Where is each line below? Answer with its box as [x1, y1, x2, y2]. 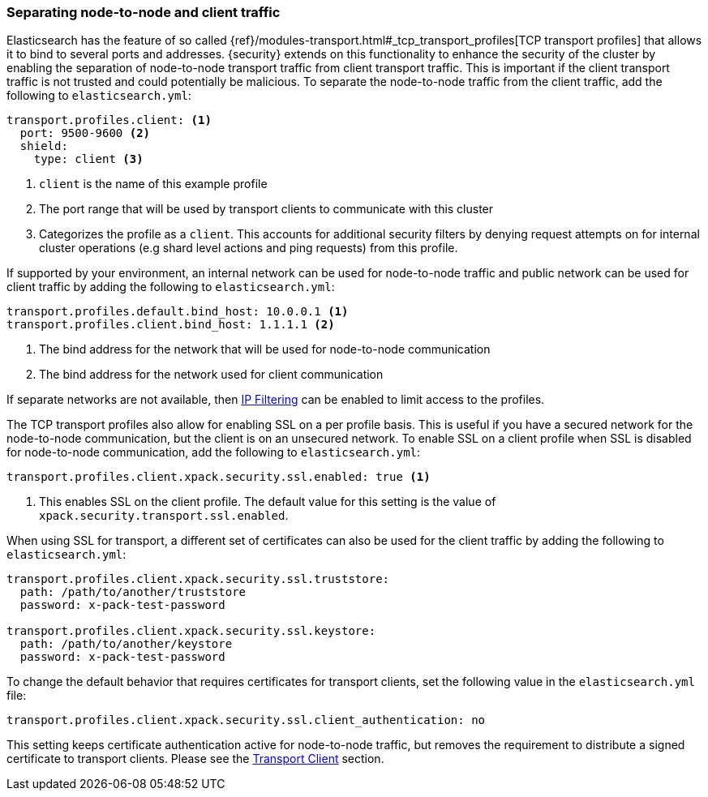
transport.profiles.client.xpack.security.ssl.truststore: [6, 572, 390, 586]
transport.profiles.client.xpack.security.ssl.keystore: [6, 624, 376, 638]
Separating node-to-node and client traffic [6, 4, 281, 20]
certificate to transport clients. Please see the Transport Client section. [6, 752, 384, 766]
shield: [19, 139, 68, 153]
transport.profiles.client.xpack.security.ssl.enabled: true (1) [6, 470, 431, 484]
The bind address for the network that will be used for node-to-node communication [39, 342, 491, 357]
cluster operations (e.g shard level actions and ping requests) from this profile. [39, 241, 458, 255]
